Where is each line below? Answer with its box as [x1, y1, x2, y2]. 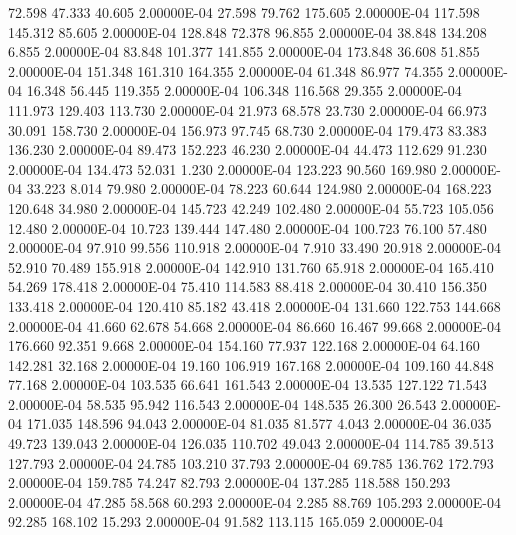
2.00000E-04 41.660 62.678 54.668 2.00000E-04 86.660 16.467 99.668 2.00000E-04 [8, 315, 501, 336]
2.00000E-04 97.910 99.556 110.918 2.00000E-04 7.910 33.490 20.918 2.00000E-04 [8, 237, 501, 258]
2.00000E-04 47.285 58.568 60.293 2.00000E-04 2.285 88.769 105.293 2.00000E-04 [8, 491, 501, 512]
